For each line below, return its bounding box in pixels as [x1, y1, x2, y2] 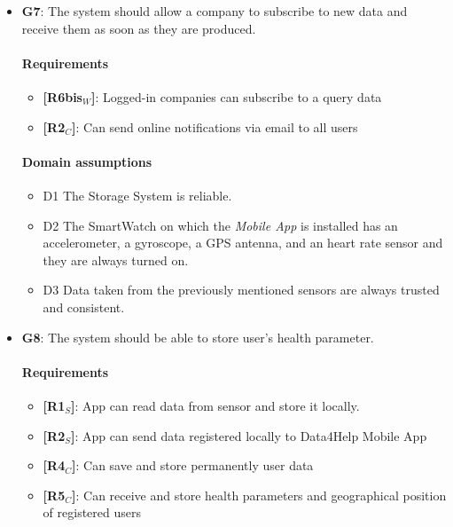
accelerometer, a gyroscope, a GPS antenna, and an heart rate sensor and [43, 233, 443, 252]
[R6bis [43, 87, 82, 106]
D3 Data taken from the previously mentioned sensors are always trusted [43, 280, 440, 299]
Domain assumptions [21, 152, 152, 170]
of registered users [43, 503, 141, 522]
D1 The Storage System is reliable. [43, 185, 232, 204]
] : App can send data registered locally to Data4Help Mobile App [71, 426, 427, 444]
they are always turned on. [43, 250, 189, 269]
